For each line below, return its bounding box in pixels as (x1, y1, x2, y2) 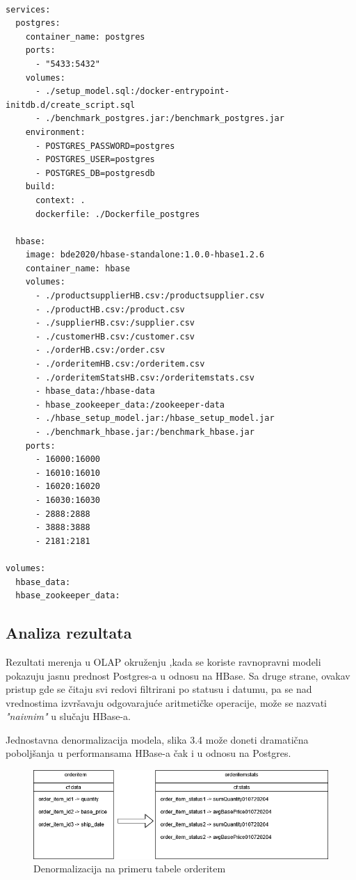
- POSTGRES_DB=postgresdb (35, 168, 155, 178)
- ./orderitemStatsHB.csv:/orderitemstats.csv (35, 372, 254, 383)
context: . (35, 195, 86, 205)
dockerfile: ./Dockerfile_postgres (35, 209, 200, 219)
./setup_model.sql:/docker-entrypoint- (45, 86, 230, 97)
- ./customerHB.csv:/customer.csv (35, 331, 195, 342)
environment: (25, 127, 86, 137)
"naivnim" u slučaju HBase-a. (6, 709, 131, 723)
